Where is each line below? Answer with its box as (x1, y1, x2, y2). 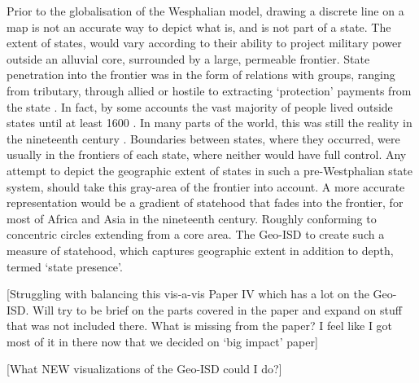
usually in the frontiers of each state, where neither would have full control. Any (7, 146, 407, 163)
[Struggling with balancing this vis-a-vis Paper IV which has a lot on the (7, 285, 369, 302)
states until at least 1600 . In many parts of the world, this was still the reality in (7, 114, 412, 131)
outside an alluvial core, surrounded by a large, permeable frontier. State (7, 50, 370, 67)
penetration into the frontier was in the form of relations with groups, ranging (7, 66, 395, 83)
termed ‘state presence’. (7, 258, 123, 275)
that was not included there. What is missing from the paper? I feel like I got (7, 317, 393, 334)
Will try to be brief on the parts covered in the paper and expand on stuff (33, 301, 402, 318)
